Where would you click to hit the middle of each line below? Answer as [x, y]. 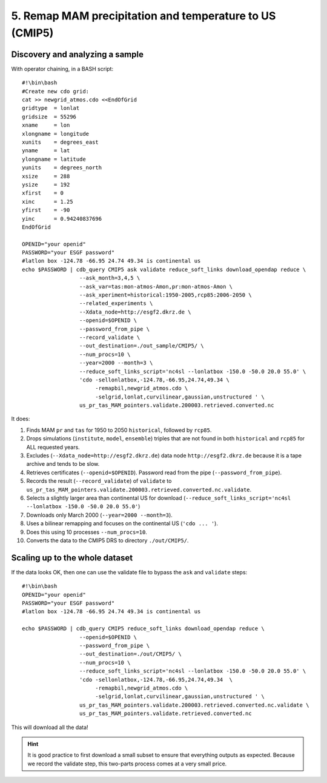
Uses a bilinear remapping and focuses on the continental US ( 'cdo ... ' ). [122, 523]
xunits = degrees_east [61, 142]
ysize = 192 [46, 184]
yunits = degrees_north [62, 168]
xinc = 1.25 [48, 201]
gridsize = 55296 [49, 116]
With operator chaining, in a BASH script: [62, 69]
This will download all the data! [50, 727]
